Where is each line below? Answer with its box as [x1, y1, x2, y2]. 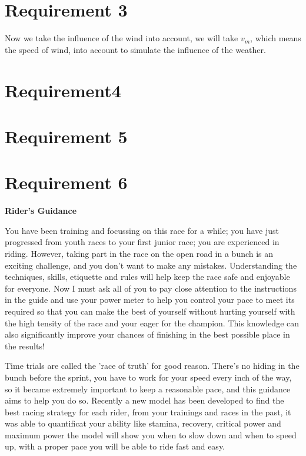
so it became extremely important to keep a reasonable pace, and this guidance [5, 382, 291, 395]
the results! [5, 339, 45, 352]
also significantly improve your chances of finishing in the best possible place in [5, 328, 290, 341]
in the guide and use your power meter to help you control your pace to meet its [5, 293, 295, 306]
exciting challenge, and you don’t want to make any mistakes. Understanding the [5, 259, 297, 271]
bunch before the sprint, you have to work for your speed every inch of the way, [5, 371, 292, 383]
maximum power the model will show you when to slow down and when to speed [5, 428, 297, 441]
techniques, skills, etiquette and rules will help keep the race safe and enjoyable [5, 270, 290, 283]
